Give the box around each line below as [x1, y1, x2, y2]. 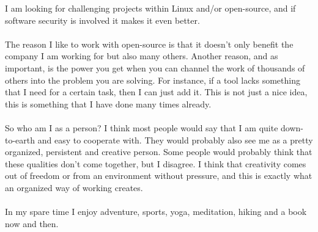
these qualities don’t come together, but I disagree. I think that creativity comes [5, 157, 306, 170]
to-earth [5, 133, 35, 146]
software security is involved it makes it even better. [5, 13, 200, 26]
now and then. [5, 217, 59, 230]
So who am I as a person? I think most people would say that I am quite [5, 121, 278, 134]
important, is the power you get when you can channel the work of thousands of [5, 61, 305, 74]
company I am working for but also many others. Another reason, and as [5, 49, 278, 62]
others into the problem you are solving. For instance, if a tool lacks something [5, 73, 300, 86]
